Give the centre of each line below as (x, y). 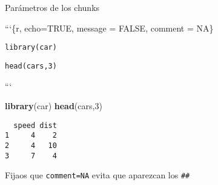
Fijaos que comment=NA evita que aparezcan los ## (97, 175)
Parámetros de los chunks (52, 7)
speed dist (35, 125)
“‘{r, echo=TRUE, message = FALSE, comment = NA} (109, 28)
